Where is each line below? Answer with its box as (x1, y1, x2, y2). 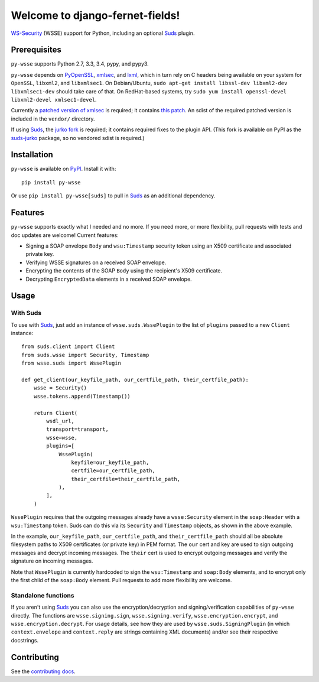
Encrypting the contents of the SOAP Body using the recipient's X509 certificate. (25, 267, 223, 274)
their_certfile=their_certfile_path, (71, 476, 180, 482)
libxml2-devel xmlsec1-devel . (11, 96, 97, 103)
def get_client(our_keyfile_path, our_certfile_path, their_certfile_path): (21, 376, 249, 384)
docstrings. (11, 636, 39, 644)
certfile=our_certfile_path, (71, 467, 156, 474)
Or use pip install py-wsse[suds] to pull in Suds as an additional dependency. (11, 192, 216, 199)
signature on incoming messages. (11, 557, 93, 564)
